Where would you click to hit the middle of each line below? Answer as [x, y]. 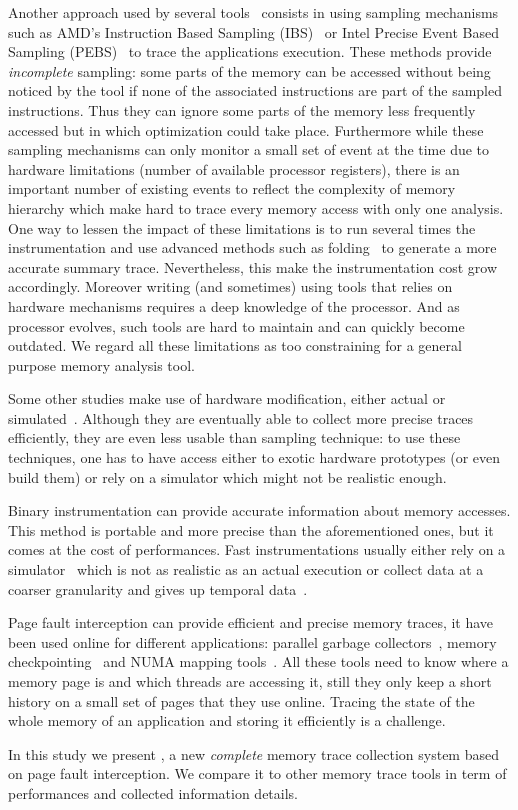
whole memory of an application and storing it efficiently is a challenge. [227, 720]
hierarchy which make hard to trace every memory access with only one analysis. [256, 207]
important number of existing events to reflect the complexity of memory [232, 188]
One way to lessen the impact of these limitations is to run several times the [242, 227]
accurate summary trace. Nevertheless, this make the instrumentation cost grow [253, 266]
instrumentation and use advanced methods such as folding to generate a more [252, 247]
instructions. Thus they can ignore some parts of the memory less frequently [242, 109]
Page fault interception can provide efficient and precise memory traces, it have [251, 622]
